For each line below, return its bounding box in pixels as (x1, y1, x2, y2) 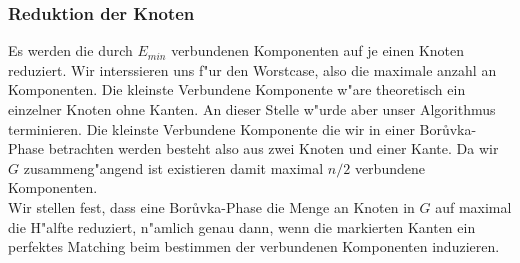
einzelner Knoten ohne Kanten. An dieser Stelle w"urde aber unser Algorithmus (8, 99, 496, 119)
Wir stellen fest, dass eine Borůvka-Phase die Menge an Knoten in (8, 196, 415, 217)
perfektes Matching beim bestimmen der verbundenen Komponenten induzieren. (8, 236, 500, 257)
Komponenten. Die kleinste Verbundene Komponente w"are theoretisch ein (8, 79, 466, 100)
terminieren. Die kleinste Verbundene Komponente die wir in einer (8, 118, 415, 139)
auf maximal (435, 196, 512, 217)
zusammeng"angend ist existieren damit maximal (23, 157, 324, 178)
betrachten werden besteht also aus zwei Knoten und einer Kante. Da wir (48, 138, 499, 159)
